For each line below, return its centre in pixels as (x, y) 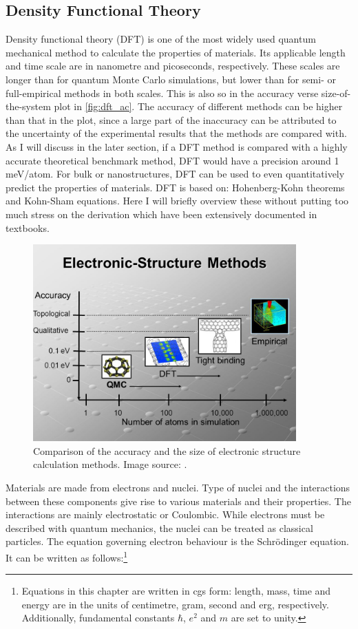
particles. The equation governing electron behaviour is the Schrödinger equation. (177, 541)
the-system (28, 106)
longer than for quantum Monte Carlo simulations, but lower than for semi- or (171, 79)
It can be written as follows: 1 (67, 556)
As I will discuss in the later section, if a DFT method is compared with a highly (177, 146)
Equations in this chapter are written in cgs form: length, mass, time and (176, 591)
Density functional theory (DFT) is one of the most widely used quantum (161, 39)
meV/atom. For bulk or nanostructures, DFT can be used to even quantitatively (175, 174)
